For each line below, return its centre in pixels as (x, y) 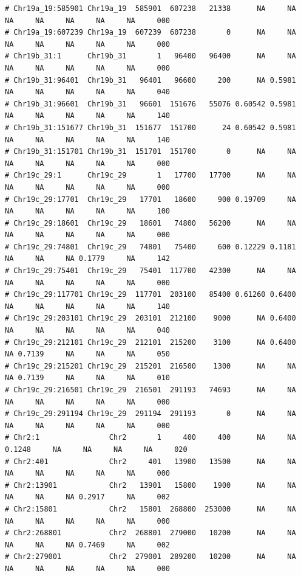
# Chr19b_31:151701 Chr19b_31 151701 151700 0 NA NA (150, 152)
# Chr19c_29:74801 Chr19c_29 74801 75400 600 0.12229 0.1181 (150, 247)
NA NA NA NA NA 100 (88, 211)
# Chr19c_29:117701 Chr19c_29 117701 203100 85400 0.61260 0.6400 (150, 295)
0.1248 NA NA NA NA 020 (96, 449)
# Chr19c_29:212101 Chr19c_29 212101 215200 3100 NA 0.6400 (150, 342)
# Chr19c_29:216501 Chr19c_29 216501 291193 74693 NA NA (150, 390)
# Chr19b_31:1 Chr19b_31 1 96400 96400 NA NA (150, 56)
